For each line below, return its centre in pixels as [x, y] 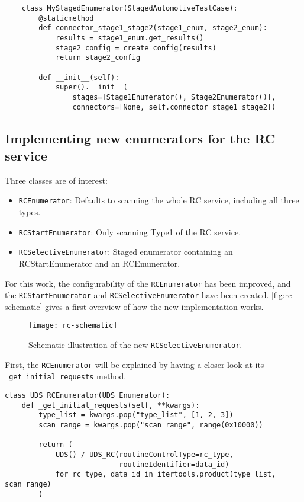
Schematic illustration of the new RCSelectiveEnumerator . [135, 345]
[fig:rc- [283, 295]
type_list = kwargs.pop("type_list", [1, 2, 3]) [136, 415]
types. [30, 212]
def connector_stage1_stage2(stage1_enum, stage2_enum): [153, 28]
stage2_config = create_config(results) [136, 48]
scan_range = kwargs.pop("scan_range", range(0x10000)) [151, 425]
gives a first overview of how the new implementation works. [154, 306]
